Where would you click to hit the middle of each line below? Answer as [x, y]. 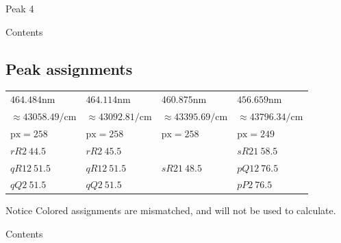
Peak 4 [20, 8]
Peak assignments [69, 68]
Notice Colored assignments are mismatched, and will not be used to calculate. [171, 210]
